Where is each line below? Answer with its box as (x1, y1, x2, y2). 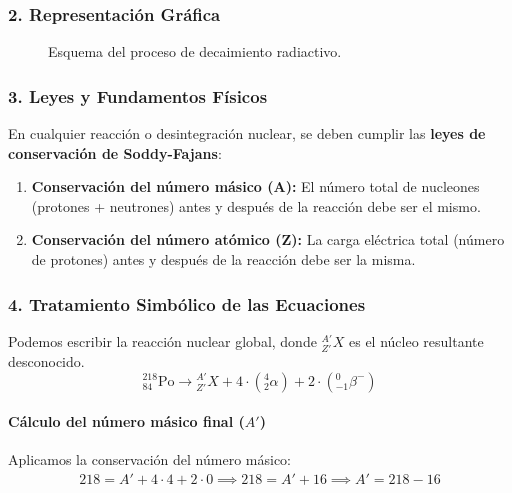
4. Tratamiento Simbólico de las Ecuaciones (8, 291, 366, 316)
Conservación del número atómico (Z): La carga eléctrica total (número (31, 229, 505, 250)
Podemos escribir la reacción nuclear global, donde (8, 330, 317, 351)
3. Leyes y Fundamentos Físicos (8, 83, 268, 108)
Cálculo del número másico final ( (8, 411, 245, 432)
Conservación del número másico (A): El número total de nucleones (31, 176, 480, 197)
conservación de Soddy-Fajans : (8, 142, 222, 163)
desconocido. (8, 350, 85, 371)
